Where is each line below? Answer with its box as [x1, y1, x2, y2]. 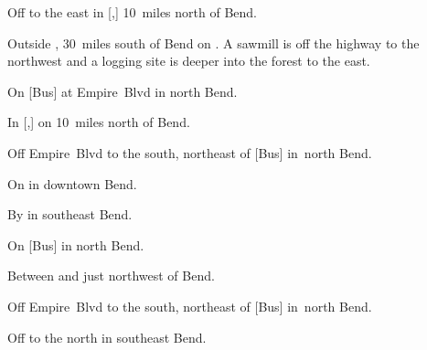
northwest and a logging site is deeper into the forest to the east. [7, 51, 370, 70]
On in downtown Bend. [7, 174, 137, 193]
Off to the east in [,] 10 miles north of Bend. [7, 3, 257, 21]
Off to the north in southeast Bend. [7, 327, 207, 346]
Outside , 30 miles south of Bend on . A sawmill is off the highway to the [7, 33, 420, 52]
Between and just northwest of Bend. [7, 266, 215, 285]
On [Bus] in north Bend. [7, 235, 144, 254]
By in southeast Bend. [7, 205, 133, 224]
